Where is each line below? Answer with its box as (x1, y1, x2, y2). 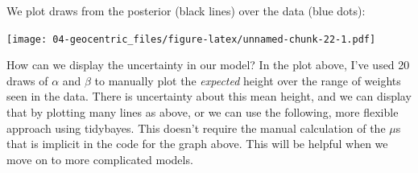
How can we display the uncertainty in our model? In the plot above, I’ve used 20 (6, 56, 410, 73)
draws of (6, 72, 48, 89)
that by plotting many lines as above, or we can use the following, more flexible (6, 104, 399, 121)
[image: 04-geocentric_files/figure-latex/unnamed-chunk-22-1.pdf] (6, 33, 376, 45)
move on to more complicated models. (6, 150, 193, 167)
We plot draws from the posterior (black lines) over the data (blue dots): (6, 2, 366, 19)
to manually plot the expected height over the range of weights (94, 72, 401, 89)
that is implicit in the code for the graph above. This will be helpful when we (6, 135, 388, 152)
